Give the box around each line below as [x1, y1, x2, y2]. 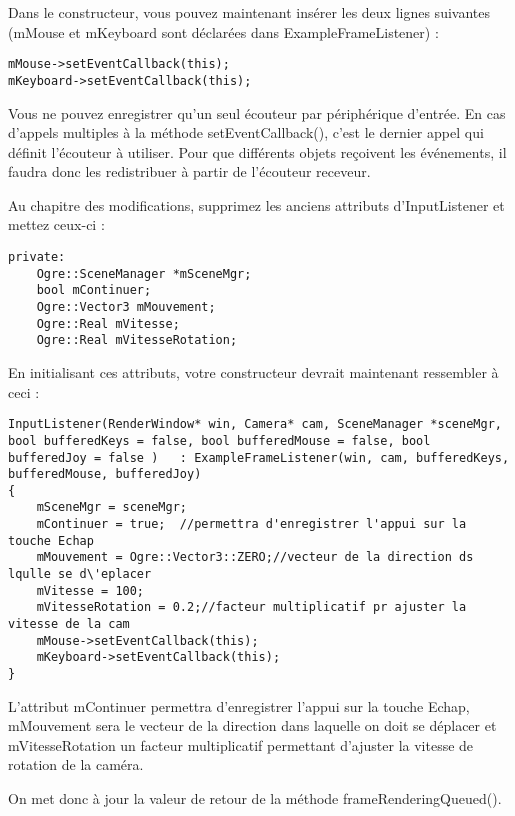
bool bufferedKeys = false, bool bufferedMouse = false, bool [8, 433, 431, 448]
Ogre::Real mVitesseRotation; [36, 333, 238, 348]
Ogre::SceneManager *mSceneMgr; [36, 266, 252, 281]
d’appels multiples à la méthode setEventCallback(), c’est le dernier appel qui [8, 122, 484, 143]
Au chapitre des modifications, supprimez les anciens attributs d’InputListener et [8, 194, 505, 215]
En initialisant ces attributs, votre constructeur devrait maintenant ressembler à [8, 362, 499, 382]
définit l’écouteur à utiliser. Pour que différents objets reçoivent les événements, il [8, 141, 507, 162]
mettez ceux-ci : [8, 214, 105, 235]
